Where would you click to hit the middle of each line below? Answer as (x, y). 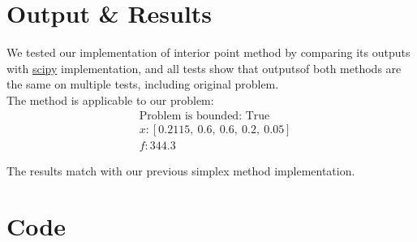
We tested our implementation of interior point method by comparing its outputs (208, 52)
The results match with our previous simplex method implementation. (181, 170)
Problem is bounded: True (204, 116)
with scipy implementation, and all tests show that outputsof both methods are (204, 68)
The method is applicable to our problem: (110, 99)
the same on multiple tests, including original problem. (143, 84)
